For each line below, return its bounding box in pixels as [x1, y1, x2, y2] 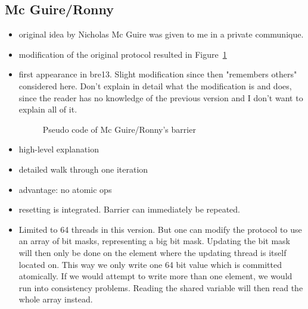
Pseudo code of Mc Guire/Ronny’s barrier [42, 123, 196, 135]
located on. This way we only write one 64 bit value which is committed [18, 258, 282, 270]
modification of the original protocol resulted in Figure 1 [18, 48, 227, 60]
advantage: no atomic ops [18, 183, 112, 195]
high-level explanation [18, 143, 99, 155]
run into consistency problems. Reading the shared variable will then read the [18, 281, 303, 294]
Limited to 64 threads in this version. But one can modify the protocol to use [18, 223, 302, 235]
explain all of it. [18, 103, 77, 116]
